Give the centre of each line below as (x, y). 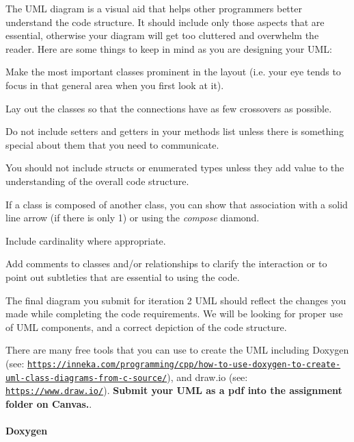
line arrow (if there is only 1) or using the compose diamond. (133, 218)
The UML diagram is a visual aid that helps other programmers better (154, 8)
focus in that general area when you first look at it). (115, 85)
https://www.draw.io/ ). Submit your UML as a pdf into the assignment (174, 390)
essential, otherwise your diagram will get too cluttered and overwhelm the (162, 35)
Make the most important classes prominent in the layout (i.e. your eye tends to (173, 72)
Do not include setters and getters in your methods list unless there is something (175, 131)
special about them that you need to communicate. (112, 144)
